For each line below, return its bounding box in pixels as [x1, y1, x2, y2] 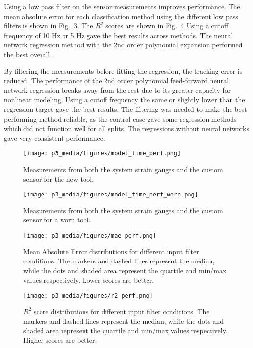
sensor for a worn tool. [23, 215, 91, 225]
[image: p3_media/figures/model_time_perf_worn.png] [23, 191, 198, 198]
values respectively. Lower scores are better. [23, 275, 154, 285]
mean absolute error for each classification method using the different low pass [4, 11, 238, 21]
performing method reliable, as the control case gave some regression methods [4, 113, 237, 124]
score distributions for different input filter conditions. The [33, 306, 210, 316]
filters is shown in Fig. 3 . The [4, 21, 93, 31]
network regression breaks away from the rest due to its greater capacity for [4, 85, 231, 95]
